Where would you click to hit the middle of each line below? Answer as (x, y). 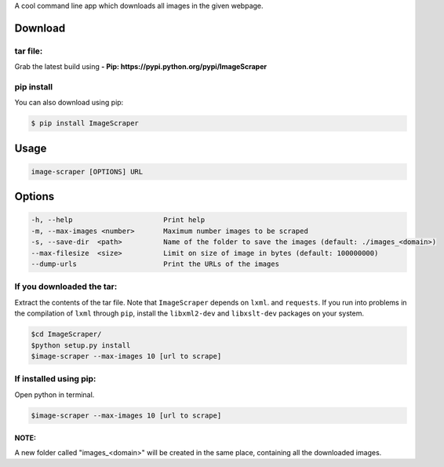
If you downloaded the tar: (66, 286)
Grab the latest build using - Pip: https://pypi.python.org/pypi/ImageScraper (140, 67)
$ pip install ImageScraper (85, 123)
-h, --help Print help (118, 220)
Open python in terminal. (55, 394)
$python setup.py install (81, 345)
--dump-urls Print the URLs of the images (155, 264)
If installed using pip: (55, 379)
